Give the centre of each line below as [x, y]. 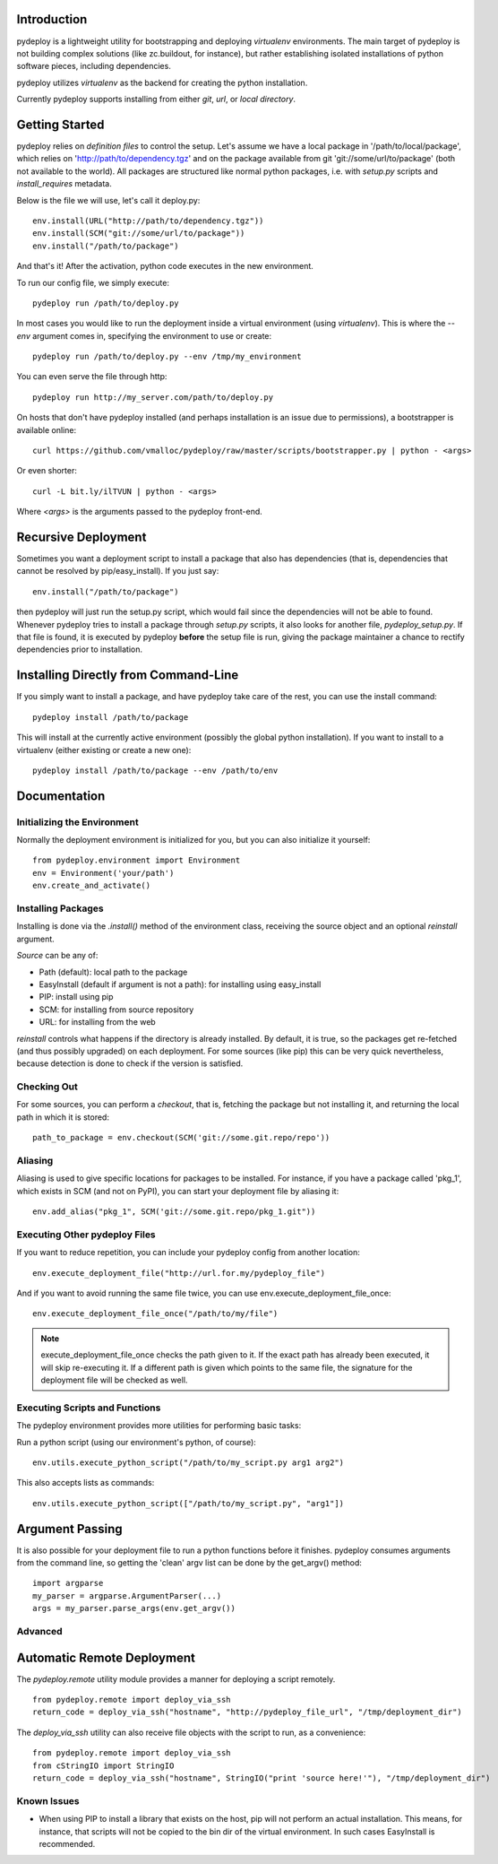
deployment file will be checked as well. [114, 1380]
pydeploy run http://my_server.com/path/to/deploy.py [153, 397]
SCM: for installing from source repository [116, 1010]
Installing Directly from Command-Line [128, 676]
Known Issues [48, 1800]
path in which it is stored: [63, 1117]
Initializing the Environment [77, 822]
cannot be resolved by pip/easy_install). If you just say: [118, 571]
